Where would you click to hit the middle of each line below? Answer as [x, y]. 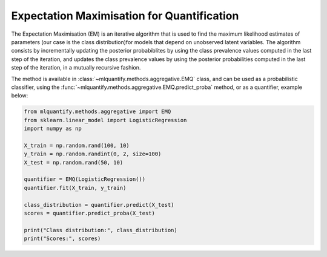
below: [20, 96]
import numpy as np [53, 129]
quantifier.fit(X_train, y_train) [75, 188]
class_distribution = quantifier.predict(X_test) [99, 205]
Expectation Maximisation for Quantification [125, 16]
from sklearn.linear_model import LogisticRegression [105, 120]
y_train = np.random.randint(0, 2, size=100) [93, 154]
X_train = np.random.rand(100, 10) [77, 145]
